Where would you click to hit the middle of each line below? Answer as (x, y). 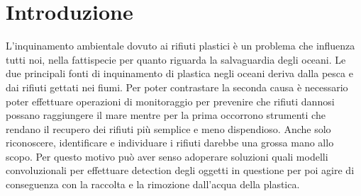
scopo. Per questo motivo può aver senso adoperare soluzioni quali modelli (167, 156)
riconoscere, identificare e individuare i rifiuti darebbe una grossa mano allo (170, 143)
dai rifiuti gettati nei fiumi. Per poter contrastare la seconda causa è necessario (177, 87)
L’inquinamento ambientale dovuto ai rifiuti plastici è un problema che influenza (180, 46)
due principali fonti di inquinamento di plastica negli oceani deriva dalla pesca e (179, 73)
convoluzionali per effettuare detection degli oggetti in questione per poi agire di (180, 170)
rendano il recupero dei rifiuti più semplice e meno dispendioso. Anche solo (168, 128)
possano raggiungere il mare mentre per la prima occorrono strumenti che (166, 115)
